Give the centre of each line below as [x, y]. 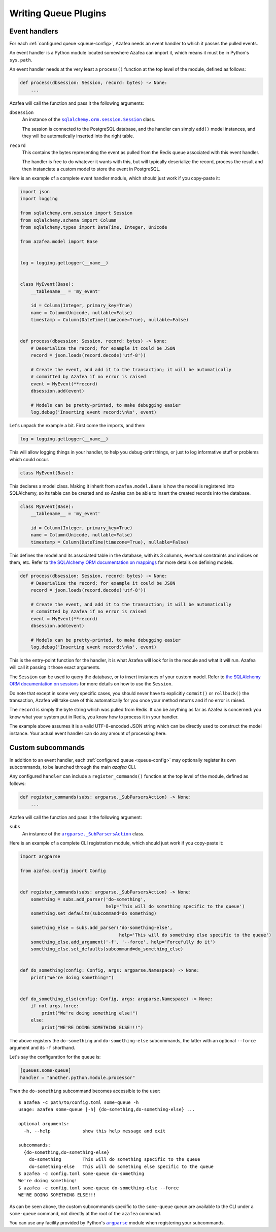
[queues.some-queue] [45, 1071]
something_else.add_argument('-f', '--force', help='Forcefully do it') [123, 942]
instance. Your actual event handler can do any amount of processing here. [88, 733]
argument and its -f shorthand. [42, 1047]
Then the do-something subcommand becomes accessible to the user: [85, 1091]
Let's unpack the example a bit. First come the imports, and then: [77, 426]
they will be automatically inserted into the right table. [78, 136]
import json [35, 192]
